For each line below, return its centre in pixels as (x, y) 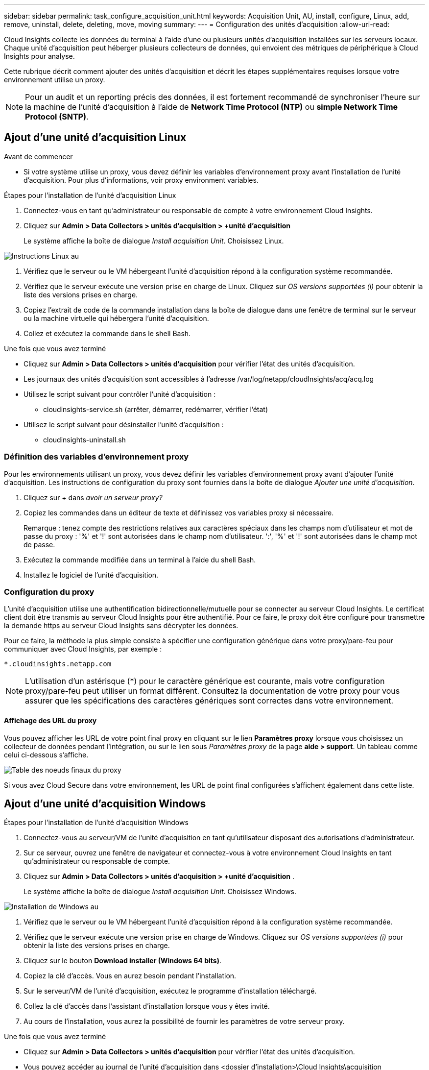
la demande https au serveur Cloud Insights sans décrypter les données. (121, 626)
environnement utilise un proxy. (55, 80)
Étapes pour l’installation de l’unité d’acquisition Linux (90, 195)
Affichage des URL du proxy (50, 720)
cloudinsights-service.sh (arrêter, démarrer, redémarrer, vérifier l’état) (155, 409)
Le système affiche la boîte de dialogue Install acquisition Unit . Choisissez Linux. (154, 241)
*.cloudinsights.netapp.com (58, 664)
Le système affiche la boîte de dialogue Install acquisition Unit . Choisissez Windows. (160, 892)
